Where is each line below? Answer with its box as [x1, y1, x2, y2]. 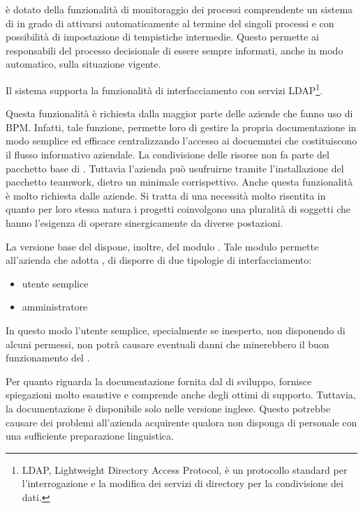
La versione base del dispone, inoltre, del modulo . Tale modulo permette [6, 239, 319, 253]
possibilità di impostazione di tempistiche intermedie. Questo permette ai [6, 29, 319, 44]
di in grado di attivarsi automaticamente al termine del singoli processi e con [6, 15, 334, 30]
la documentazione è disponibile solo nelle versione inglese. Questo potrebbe [6, 401, 331, 415]
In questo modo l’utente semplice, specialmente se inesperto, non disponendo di [6, 322, 346, 337]
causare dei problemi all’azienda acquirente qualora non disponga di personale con [6, 414, 357, 429]
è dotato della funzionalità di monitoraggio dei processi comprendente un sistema [6, 2, 353, 16]
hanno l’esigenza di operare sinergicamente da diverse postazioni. [6, 215, 283, 230]
